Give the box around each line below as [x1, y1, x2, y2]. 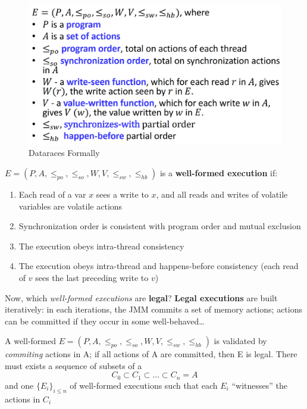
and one [5, 379, 34, 391]
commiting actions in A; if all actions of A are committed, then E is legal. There [5, 348, 297, 360]
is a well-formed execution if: [159, 166, 278, 179]
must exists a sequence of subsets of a [5, 359, 142, 371]
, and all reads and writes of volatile [156, 188, 288, 200]
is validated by [214, 335, 267, 347]
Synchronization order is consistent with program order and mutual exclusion [18, 220, 301, 232]
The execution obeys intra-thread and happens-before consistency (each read [18, 260, 299, 272]
